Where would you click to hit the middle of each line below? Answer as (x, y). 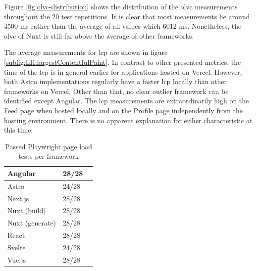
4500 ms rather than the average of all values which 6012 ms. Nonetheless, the (123, 26)
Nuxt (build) (27, 210)
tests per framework (49, 156)
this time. (19, 130)
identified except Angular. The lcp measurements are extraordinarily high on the (127, 101)
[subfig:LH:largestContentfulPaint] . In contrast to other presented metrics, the (123, 62)
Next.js (18, 198)
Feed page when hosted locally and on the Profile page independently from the (124, 110)
